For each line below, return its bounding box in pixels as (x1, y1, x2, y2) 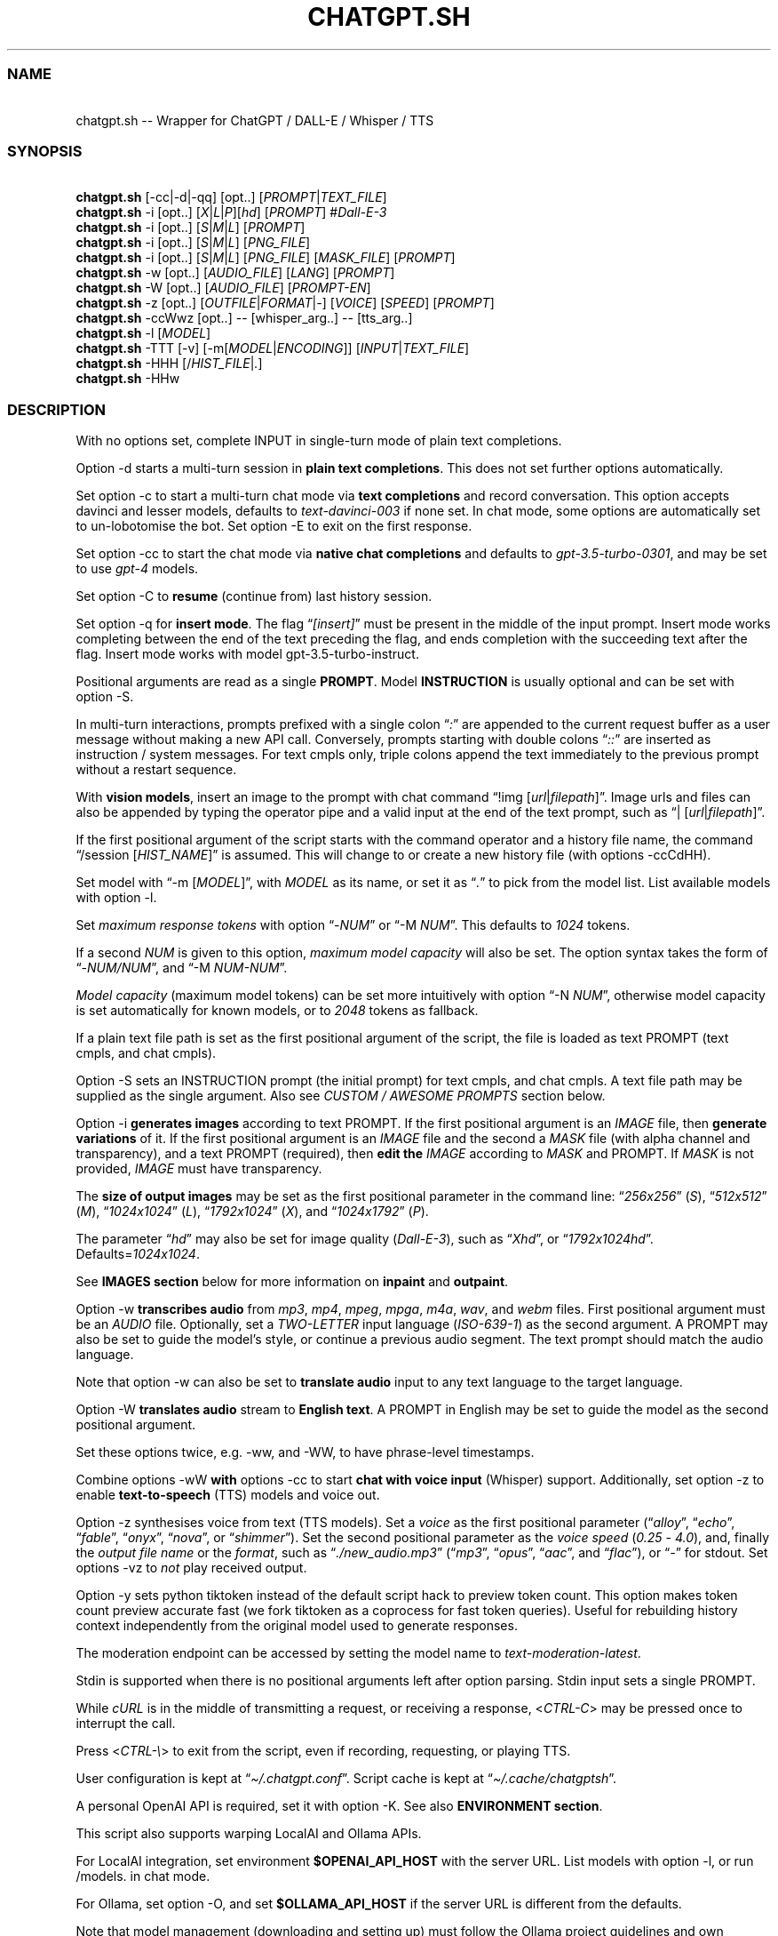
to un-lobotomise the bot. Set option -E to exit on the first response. (75, 518, 472, 533)
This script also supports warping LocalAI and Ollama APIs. (75, 1826, 422, 1841)
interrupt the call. (75, 1716, 176, 1731)
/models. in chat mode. (75, 1868, 210, 1884)
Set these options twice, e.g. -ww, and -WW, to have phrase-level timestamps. (75, 1444, 535, 1460)
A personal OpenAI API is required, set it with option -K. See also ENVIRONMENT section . (75, 1798, 603, 1813)
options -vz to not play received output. (75, 1560, 307, 1575)
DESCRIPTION (7, 400, 107, 419)
